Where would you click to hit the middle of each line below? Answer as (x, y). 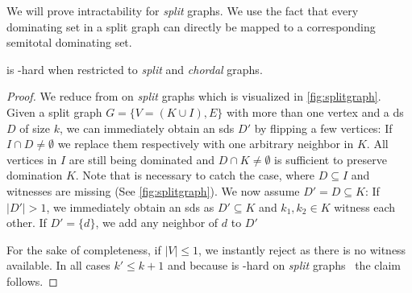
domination (35, 175)
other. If (27, 223)
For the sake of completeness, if (84, 249)
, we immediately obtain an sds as (130, 206)
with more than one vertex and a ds (315, 111)
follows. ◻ (32, 281)
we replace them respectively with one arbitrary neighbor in (206, 144)
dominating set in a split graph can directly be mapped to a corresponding (191, 26)
